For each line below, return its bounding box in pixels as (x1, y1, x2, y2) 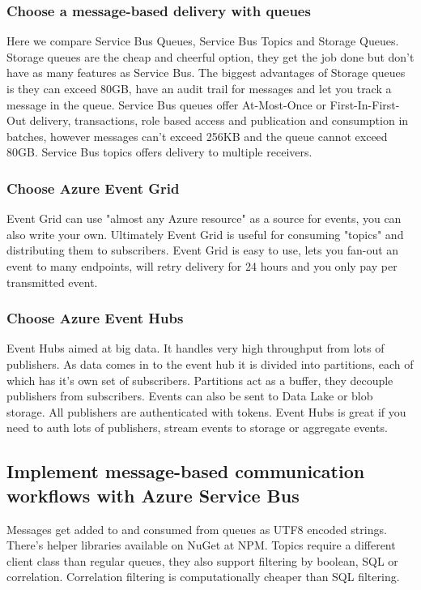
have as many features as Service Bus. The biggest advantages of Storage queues (6, 64, 406, 81)
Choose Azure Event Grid (6, 177, 180, 198)
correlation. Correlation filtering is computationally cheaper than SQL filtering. (6, 568, 400, 585)
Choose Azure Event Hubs (6, 308, 184, 328)
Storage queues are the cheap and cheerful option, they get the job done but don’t (6, 48, 415, 65)
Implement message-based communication (6, 459, 365, 484)
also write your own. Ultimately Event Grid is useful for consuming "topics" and (6, 225, 404, 242)
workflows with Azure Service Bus (6, 482, 300, 507)
